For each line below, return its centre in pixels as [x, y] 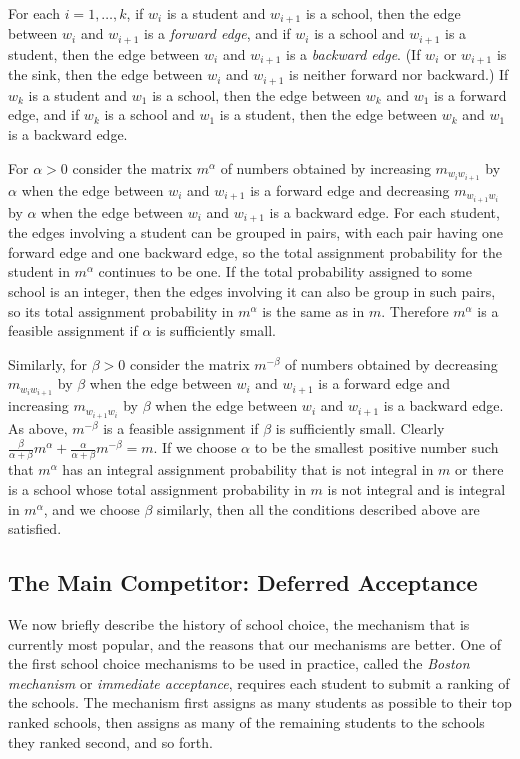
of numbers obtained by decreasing [391, 363]
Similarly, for [48, 363]
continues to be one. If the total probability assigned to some [285, 271]
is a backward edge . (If [353, 53]
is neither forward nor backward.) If [399, 74]
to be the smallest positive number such [376, 447]
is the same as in [313, 310]
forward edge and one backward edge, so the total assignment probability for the [255, 251]
